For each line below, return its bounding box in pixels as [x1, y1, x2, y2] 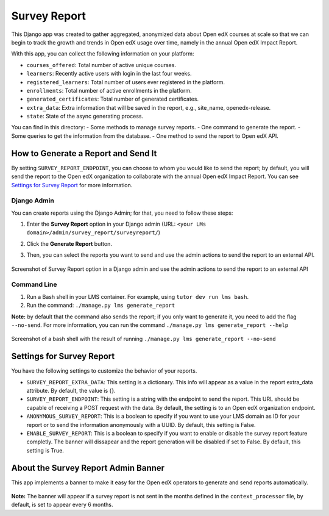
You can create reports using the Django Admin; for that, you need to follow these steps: [11, 209, 233, 217]
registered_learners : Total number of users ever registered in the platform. [26, 78, 225, 85]
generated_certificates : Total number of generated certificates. [26, 95, 199, 103]
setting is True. [26, 446, 64, 454]
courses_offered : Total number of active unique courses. [26, 61, 177, 68]
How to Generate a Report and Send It [11, 148, 157, 159]
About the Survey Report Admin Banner [11, 462, 164, 473]
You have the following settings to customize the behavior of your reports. [11, 367, 197, 374]
